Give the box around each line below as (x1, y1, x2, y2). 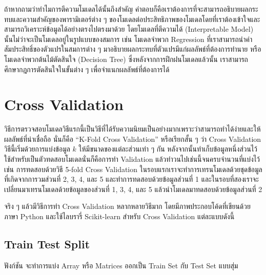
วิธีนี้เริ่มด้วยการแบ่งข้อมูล (4, 143, 70, 154)
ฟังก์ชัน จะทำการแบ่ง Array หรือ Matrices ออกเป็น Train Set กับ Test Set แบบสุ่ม (4, 260, 238, 270)
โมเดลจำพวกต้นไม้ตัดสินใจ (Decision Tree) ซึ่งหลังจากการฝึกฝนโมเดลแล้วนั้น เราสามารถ (4, 53, 248, 64)
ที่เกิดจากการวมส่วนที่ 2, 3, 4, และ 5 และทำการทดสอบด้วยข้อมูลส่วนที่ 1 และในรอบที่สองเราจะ (4, 174, 259, 184)
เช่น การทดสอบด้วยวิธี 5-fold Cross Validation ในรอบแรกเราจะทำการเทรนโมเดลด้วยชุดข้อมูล (4, 163, 262, 174)
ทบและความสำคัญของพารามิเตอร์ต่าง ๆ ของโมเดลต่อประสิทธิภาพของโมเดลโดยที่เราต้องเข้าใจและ (4, 13, 260, 24)
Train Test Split (4, 236, 90, 252)
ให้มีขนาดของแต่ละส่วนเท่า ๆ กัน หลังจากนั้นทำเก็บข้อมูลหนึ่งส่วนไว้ (78, 143, 258, 154)
